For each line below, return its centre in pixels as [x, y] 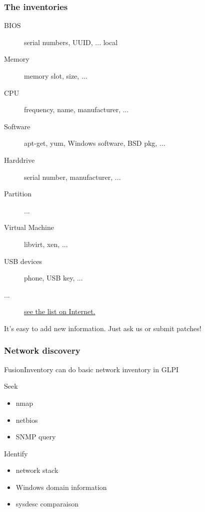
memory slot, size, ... [56, 76]
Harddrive [19, 160]
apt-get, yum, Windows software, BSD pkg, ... [95, 143]
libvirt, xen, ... [46, 244]
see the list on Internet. [60, 311]
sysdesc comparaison [47, 504]
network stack [37, 470]
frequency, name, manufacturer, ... [76, 109]
